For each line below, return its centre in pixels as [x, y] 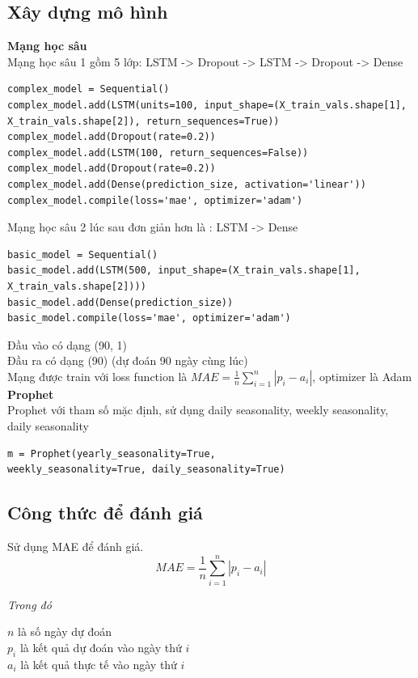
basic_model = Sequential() [83, 254]
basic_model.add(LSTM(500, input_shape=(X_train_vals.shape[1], [184, 271]
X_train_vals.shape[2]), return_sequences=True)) [144, 121]
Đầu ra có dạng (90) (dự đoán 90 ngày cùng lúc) [128, 360]
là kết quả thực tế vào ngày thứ [99, 664]
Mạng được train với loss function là [97, 376]
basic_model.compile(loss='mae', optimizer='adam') [149, 318]
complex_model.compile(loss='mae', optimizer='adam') [155, 200]
